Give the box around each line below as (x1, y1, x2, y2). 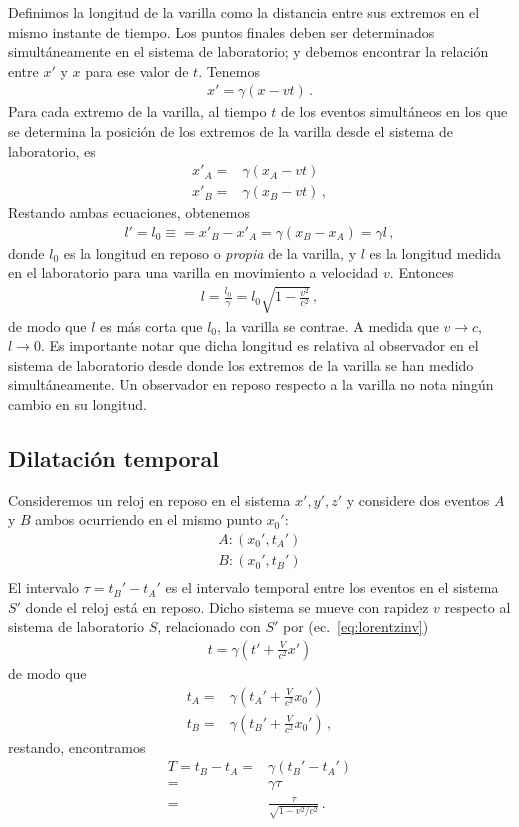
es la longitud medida (369, 242, 502, 263)
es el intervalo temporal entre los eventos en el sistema (165, 577, 499, 598)
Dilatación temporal (8, 443, 219, 473)
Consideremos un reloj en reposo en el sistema (8, 489, 291, 510)
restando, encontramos (8, 736, 146, 757)
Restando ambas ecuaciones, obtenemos (8, 202, 250, 223)
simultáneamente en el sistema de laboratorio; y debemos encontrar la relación (8, 41, 489, 62)
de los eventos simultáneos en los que (280, 101, 508, 122)
